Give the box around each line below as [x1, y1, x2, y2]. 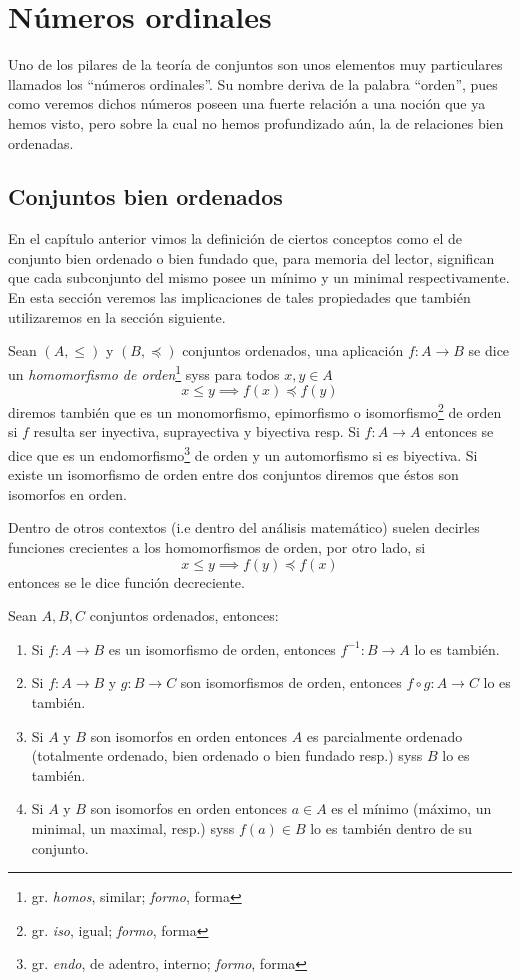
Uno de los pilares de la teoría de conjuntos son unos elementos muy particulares [8, 54, 503, 75]
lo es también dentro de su [310, 817, 473, 838]
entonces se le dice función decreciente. [8, 571, 245, 592]
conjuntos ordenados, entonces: [89, 605, 279, 626]
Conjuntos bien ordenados [8, 181, 283, 212]
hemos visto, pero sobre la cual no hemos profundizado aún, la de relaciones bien [8, 112, 504, 133]
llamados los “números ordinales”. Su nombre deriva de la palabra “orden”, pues [8, 73, 498, 94]
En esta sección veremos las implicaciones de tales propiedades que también [8, 287, 471, 308]
